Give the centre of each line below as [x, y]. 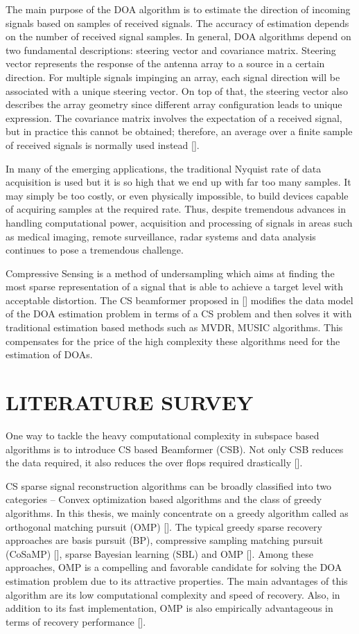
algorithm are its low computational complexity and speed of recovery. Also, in [173, 594]
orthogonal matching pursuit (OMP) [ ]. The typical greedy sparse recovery [164, 526]
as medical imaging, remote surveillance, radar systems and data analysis [161, 236]
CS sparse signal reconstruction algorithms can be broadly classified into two [169, 485]
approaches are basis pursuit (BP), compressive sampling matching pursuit [165, 540]
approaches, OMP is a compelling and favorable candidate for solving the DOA [174, 567]
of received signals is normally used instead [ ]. [103, 144]
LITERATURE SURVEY [130, 402]
